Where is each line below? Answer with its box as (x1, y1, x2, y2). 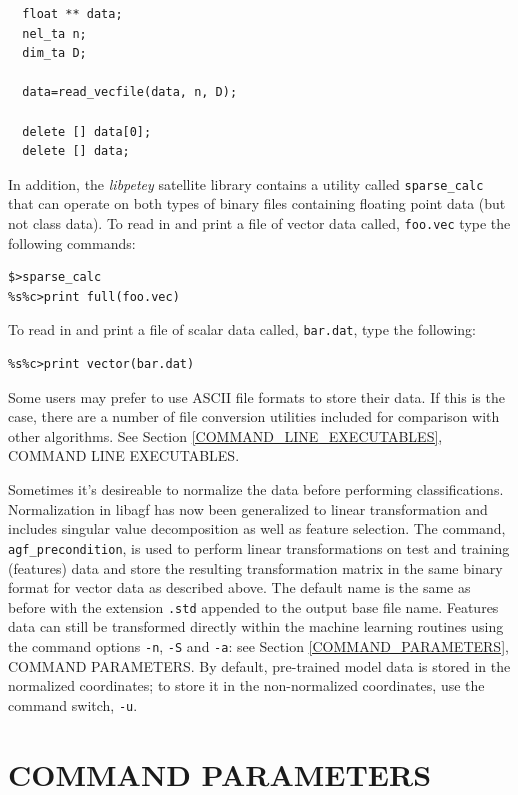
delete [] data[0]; (22, 124, 152, 139)
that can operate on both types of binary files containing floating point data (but (8, 193, 506, 214)
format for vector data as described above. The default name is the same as (8, 577, 471, 598)
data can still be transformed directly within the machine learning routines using (8, 616, 504, 637)
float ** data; (22, 7, 123, 21)
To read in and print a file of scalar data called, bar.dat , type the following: (8, 319, 477, 340)
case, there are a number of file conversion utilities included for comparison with (8, 406, 500, 427)
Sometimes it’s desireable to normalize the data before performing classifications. (8, 479, 504, 500)
